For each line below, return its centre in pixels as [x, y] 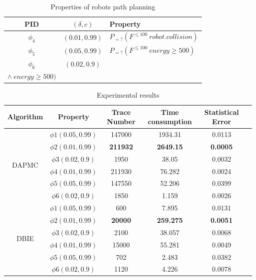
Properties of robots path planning [103, 6]
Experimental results [128, 95]
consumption [170, 122]
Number [121, 122]
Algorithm [25, 117]
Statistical [222, 112]
